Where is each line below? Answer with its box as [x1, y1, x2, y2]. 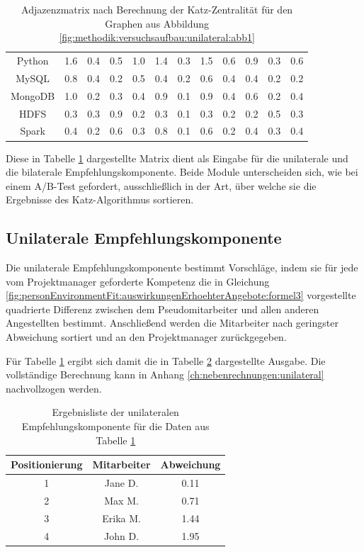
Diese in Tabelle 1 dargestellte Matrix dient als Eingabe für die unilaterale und [6, 150, 348, 165]
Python [16, 53, 49, 68]
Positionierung [11, 457, 83, 472]
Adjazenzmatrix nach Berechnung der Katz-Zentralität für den [21, 2, 293, 16]
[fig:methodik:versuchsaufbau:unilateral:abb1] [59, 30, 255, 45]
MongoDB [11, 88, 55, 103]
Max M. [104, 492, 139, 507]
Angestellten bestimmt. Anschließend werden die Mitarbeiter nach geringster [6, 315, 339, 330]
